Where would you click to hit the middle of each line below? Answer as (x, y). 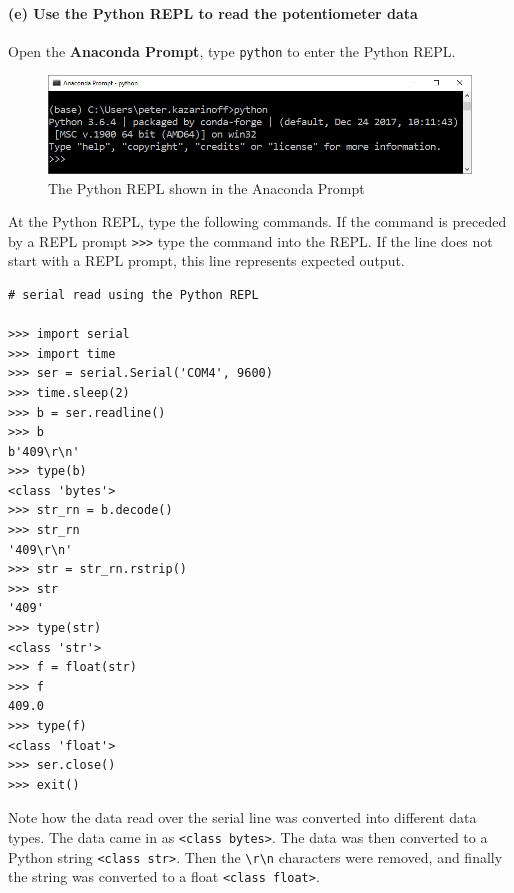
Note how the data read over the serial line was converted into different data (242, 817)
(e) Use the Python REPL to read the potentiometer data (213, 12)
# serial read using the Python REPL (133, 294)
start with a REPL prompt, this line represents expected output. (206, 260)
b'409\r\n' (44, 451)
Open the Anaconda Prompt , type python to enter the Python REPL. (232, 50)
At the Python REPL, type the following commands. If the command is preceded (257, 221)
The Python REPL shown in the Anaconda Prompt (206, 187)
